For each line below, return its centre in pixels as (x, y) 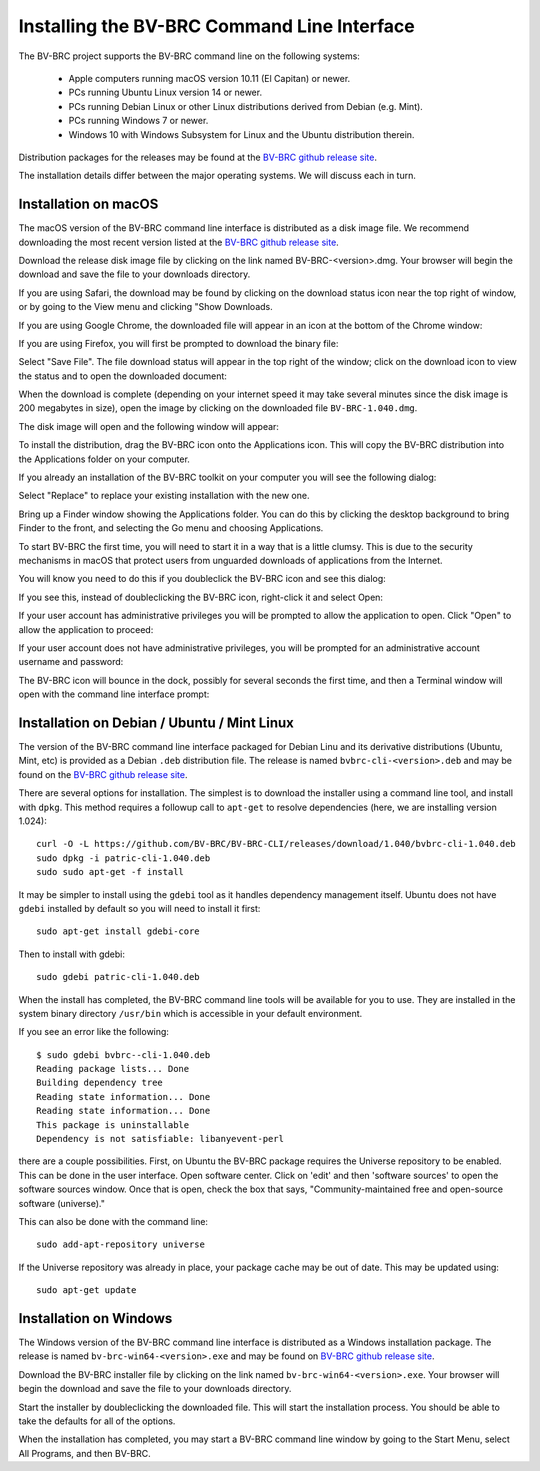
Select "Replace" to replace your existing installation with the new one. (164, 496)
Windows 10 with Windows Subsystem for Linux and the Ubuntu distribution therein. (241, 134)
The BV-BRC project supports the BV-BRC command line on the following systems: (189, 56)
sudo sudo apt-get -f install (110, 872)
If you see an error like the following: (94, 1032)
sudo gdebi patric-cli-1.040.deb (118, 977)
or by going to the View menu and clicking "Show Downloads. (146, 307)
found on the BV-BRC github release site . (103, 774)
